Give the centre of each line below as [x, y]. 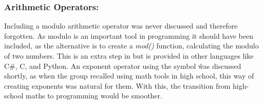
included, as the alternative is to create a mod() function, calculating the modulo [131, 46]
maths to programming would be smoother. [94, 96]
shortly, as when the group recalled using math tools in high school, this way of [129, 76]
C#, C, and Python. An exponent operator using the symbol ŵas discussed [123, 66]
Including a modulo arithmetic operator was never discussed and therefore [121, 26]
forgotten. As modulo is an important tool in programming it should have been [129, 35]
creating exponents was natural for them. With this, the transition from [117, 85]
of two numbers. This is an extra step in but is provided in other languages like [129, 56]
